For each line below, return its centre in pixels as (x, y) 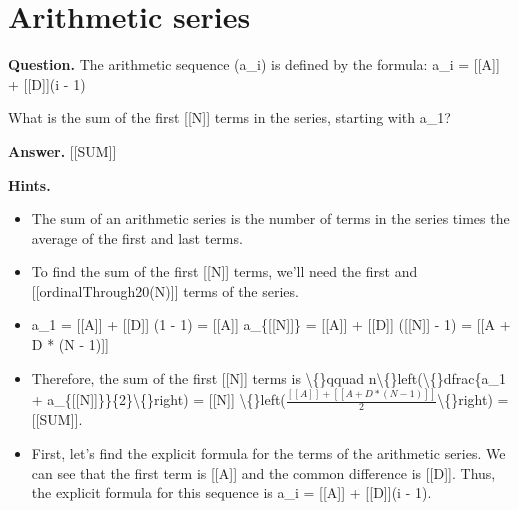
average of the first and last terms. (137, 237)
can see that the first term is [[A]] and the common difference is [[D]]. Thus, (263, 472)
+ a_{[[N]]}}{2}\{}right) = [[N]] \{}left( (158, 399)
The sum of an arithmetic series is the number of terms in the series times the (270, 218)
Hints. (29, 184)
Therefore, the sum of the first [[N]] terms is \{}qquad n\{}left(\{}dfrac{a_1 (268, 377)
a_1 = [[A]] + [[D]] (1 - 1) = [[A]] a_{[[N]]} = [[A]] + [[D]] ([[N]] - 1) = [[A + (271, 324)
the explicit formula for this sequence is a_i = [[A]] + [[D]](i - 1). (231, 492)
